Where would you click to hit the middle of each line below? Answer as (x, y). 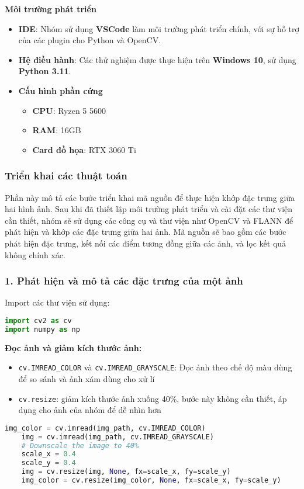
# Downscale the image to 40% (80, 445)
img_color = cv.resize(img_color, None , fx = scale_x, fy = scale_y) (151, 481)
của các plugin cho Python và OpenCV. (90, 40)
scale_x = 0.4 (49, 454)
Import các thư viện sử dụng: (57, 302)
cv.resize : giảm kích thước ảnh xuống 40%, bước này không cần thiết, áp (153, 398)
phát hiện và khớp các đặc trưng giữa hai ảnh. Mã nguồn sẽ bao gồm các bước (146, 232)
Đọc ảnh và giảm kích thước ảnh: (73, 347)
